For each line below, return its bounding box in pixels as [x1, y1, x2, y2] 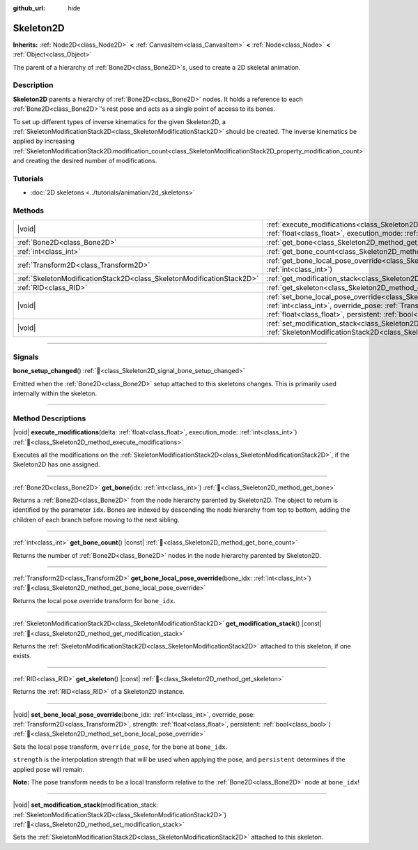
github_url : [13, 4, 45, 12]
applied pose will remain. [13, 765, 85, 773]
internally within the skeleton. [13, 389, 98, 397]
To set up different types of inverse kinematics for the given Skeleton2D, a [13, 117, 226, 126]
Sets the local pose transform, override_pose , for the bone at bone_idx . [13, 743, 228, 751]
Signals [13, 352, 39, 362]
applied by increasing [13, 137, 75, 146]
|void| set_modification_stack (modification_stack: [13, 800, 159, 809]
